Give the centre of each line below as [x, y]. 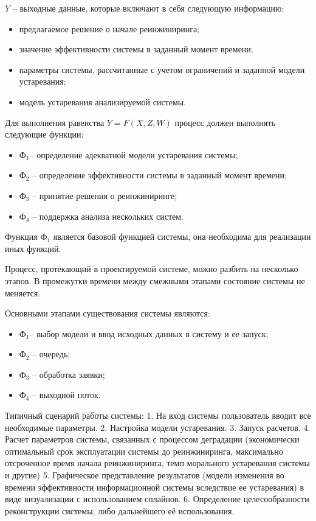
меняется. [23, 292]
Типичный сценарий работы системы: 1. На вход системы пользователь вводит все [158, 415]
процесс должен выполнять [225, 122]
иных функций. [33, 248]
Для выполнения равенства [55, 122]
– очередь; [51, 354]
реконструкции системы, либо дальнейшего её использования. [120, 510]
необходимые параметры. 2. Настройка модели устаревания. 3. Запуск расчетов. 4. [158, 427]
